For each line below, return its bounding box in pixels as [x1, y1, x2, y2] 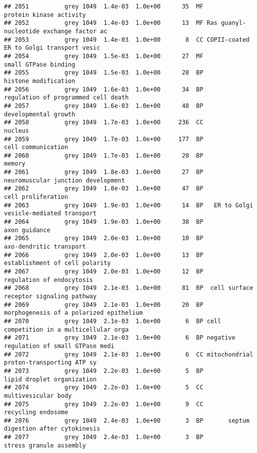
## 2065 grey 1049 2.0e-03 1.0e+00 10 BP [4, 235, 203, 242]
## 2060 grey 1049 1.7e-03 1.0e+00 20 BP [4, 152, 203, 159]
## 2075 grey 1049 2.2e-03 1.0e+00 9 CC [4, 400, 203, 408]
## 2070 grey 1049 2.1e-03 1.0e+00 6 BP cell [4, 317, 221, 325]
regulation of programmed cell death [4, 94, 129, 101]
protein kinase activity [4, 11, 86, 18]
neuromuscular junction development [4, 177, 125, 184]
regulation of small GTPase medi [4, 342, 114, 350]
